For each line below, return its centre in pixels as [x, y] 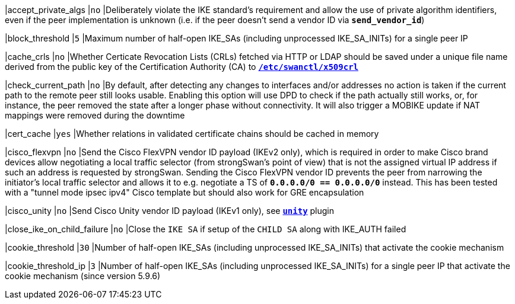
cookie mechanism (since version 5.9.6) [83, 276]
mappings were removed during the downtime [95, 115]
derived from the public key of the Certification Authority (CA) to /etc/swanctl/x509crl [182, 67]
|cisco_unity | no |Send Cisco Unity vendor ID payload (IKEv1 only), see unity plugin [170, 211]
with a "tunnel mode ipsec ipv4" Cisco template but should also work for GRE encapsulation [185, 192]
